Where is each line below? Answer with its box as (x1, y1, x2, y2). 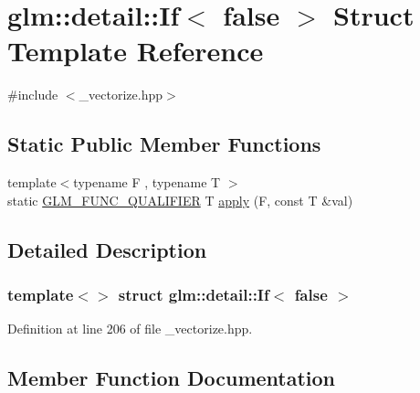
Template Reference (7, 32, 264, 69)
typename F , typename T (73, 173, 221, 192)
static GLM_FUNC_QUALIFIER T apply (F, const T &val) (7, 190, 353, 209)
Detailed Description (7, 235, 207, 263)
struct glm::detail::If (118, 283, 269, 305)
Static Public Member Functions (7, 130, 321, 158)
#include (7, 85, 58, 104)
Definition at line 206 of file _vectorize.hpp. (7, 319, 253, 338)
